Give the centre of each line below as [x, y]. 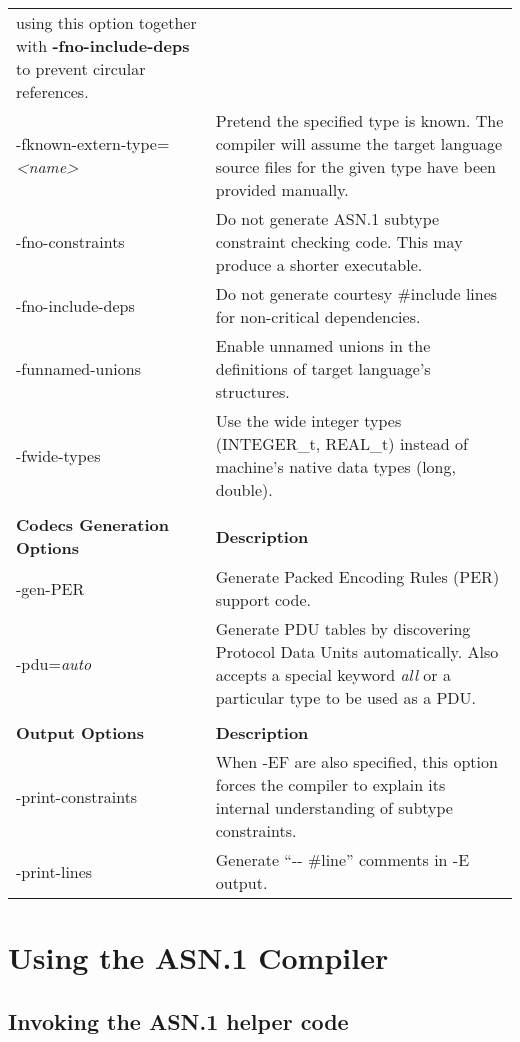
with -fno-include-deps [103, 45]
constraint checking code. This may [339, 241]
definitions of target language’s [323, 368]
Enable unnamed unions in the [323, 345]
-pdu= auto [54, 663]
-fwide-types [58, 455]
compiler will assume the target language [359, 143]
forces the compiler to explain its [330, 784]
